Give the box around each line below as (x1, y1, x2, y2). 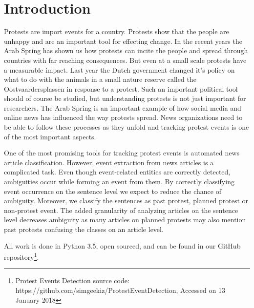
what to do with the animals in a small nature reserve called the (4, 74, 196, 84)
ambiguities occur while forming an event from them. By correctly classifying (4, 176, 234, 187)
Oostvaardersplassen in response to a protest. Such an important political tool (4, 83, 238, 94)
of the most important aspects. (4, 131, 96, 141)
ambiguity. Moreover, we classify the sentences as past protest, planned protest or (4, 195, 249, 206)
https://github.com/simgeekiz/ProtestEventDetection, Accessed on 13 (15, 285, 225, 295)
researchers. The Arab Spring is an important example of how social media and (4, 102, 241, 113)
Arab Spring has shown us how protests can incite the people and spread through (4, 45, 248, 56)
